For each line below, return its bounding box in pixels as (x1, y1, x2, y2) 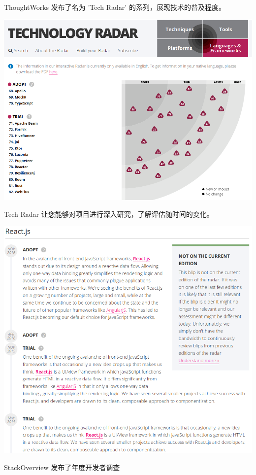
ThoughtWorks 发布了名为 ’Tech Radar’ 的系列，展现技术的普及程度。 (4, 2, 225, 12)
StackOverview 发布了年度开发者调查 (4, 462, 120, 472)
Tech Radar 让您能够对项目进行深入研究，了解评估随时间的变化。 (4, 208, 214, 219)
